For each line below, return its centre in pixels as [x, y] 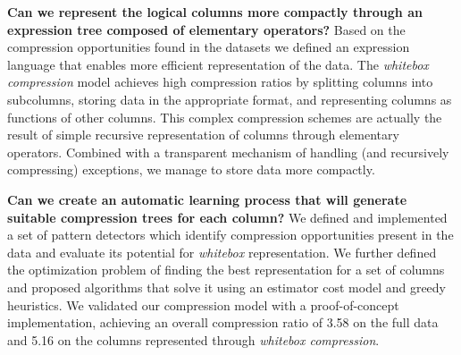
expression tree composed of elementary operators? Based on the [206, 29]
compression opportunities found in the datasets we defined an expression [209, 47]
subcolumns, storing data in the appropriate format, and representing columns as [230, 99]
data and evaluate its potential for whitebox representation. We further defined [222, 252]
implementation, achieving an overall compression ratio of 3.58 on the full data [223, 322]
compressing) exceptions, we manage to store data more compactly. [191, 169]
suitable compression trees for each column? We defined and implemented [227, 217]
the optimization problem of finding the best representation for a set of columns [226, 270]
